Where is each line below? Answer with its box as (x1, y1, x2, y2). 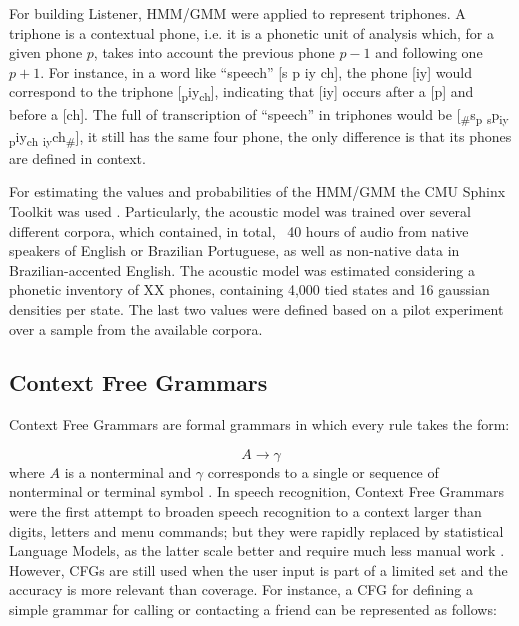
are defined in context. (9, 147, 146, 168)
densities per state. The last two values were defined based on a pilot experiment (9, 298, 504, 319)
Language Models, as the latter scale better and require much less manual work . (9, 540, 505, 561)
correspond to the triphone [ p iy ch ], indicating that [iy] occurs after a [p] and (9, 81, 474, 105)
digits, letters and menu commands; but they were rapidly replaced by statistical (9, 520, 504, 541)
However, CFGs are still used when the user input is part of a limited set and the (9, 559, 508, 580)
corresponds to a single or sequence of (207, 461, 439, 482)
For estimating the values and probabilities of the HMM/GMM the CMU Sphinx (9, 181, 506, 202)
